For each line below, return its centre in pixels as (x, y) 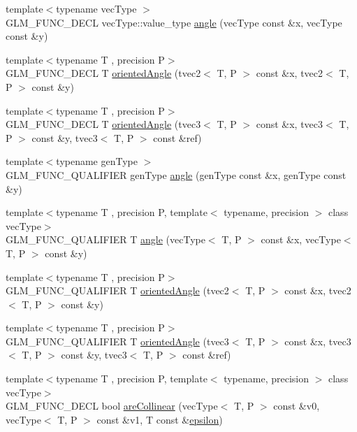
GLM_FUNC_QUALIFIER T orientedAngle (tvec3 (117, 341)
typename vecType (96, 8)
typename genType (97, 161)
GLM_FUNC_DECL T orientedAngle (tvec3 (103, 124)
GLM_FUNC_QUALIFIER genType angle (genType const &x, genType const (176, 174)
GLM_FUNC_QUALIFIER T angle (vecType (105, 239)
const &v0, (297, 406)
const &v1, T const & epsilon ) (160, 419)
